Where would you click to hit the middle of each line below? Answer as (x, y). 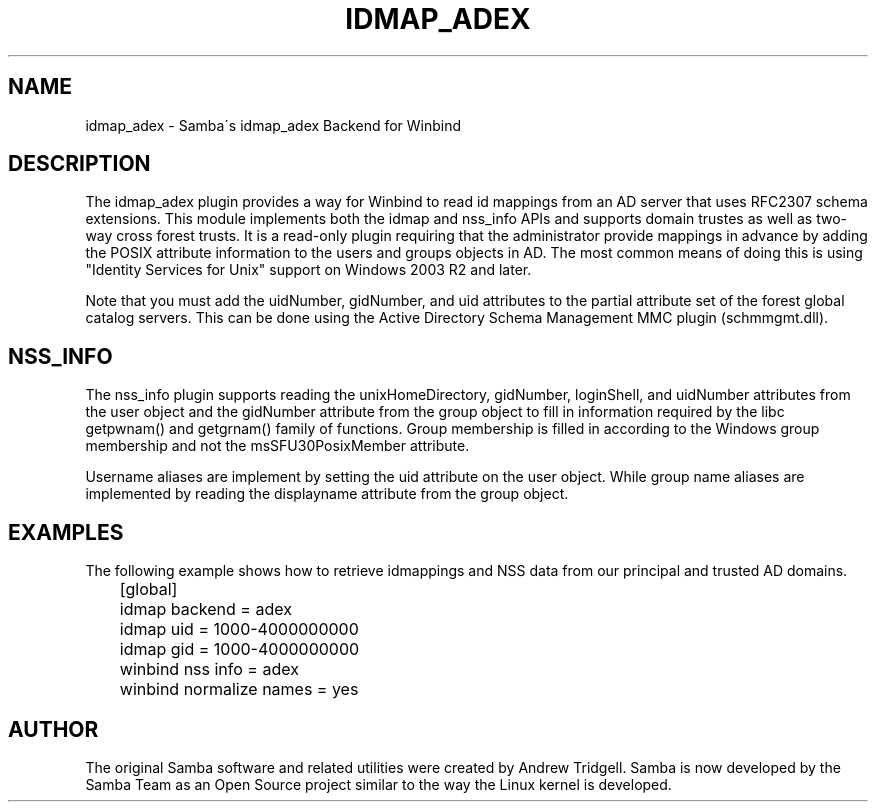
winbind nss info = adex (209, 669)
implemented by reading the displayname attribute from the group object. (327, 494)
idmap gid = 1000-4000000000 (239, 649)
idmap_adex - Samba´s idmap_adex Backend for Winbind (273, 125)
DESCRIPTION (79, 164)
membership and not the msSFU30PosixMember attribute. (277, 446)
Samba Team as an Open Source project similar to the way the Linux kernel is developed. (378, 784)
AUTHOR (53, 729)
